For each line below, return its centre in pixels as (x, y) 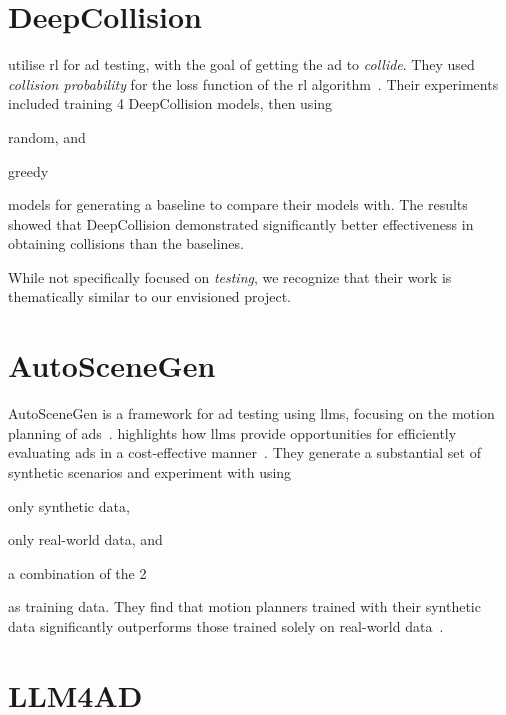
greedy (28, 170)
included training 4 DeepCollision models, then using (170, 103)
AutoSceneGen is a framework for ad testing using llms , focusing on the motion (251, 413)
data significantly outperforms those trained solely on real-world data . (226, 625)
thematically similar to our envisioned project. (150, 296)
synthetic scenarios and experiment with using (150, 471)
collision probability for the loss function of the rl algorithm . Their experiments (253, 83)
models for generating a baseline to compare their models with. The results (238, 204)
